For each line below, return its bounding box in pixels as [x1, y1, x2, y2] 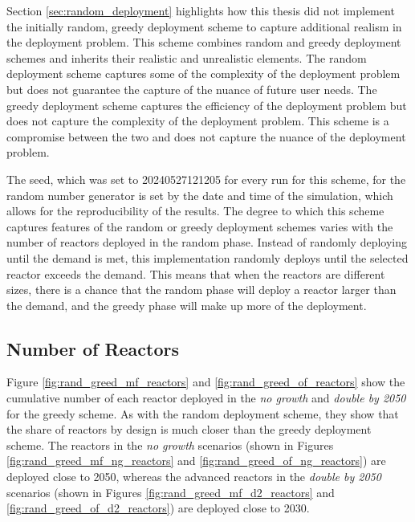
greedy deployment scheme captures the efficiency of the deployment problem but [6, 96, 407, 113]
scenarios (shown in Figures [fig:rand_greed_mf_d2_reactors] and [6, 483, 335, 500]
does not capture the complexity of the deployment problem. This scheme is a [6, 112, 389, 129]
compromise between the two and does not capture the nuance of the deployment [6, 128, 406, 145]
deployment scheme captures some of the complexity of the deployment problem [6, 65, 401, 82]
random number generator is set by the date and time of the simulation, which [6, 186, 393, 203]
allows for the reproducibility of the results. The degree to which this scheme [6, 202, 384, 219]
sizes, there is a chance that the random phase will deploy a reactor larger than [6, 281, 397, 298]
